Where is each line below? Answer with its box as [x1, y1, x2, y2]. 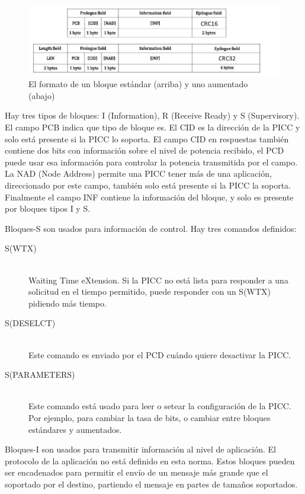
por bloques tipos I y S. [5, 202, 91, 215]
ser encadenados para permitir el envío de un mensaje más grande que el [5, 466, 268, 479]
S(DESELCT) [5, 317, 56, 329]
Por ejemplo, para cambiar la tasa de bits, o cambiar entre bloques [28, 411, 271, 423]
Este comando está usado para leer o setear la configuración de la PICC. [28, 400, 291, 412]
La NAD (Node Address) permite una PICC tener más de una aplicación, [5, 167, 272, 180]
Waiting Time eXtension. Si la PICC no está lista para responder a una [28, 273, 288, 286]
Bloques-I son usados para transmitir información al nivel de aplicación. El [5, 443, 276, 455]
